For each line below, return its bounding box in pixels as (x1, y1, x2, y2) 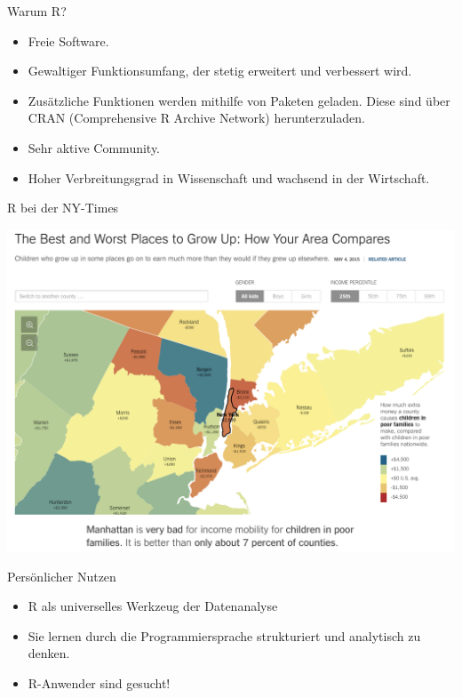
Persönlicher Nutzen (7, 566, 116, 585)
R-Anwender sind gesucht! (28, 673, 171, 692)
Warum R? (7, 2, 67, 20)
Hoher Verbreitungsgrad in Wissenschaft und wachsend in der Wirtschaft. (28, 168, 430, 187)
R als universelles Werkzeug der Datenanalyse (28, 597, 278, 615)
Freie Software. (28, 31, 109, 50)
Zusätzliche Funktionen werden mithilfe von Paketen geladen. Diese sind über (28, 91, 450, 109)
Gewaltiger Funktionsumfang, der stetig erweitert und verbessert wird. (28, 61, 412, 80)
